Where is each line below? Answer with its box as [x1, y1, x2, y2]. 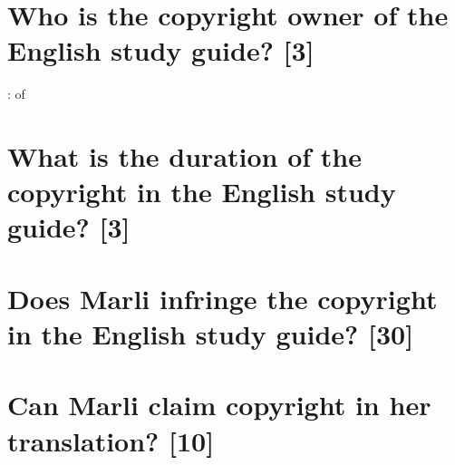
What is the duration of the [7, 138, 363, 175]
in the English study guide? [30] [7, 315, 414, 353]
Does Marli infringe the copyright [7, 279, 438, 316]
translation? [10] [7, 421, 215, 459]
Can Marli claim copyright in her [7, 386, 431, 423]
